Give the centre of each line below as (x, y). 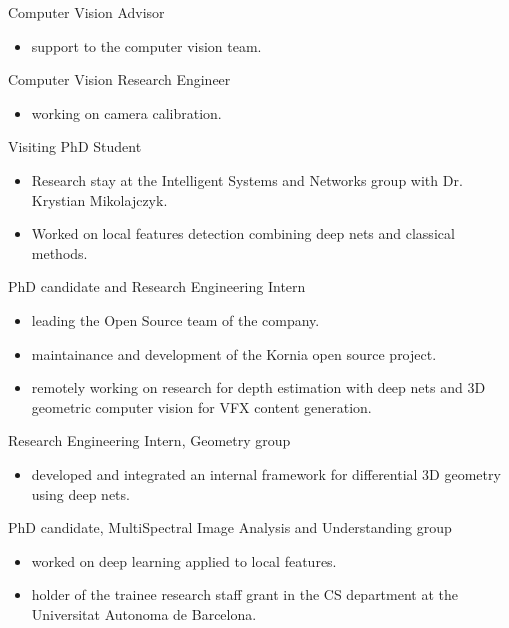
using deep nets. (80, 493)
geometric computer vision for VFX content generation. (201, 406)
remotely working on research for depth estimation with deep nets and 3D (258, 387)
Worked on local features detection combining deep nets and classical (243, 233)
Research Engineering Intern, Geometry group (149, 440)
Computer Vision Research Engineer (119, 79)
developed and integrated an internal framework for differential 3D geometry (266, 473)
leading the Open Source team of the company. (175, 319)
